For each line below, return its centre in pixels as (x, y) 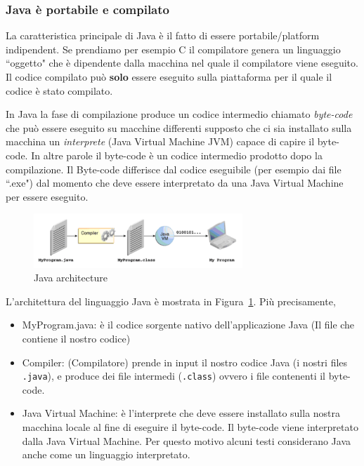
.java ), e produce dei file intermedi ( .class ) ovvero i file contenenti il (174, 376)
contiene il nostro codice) (76, 338)
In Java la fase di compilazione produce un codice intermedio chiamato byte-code (179, 114)
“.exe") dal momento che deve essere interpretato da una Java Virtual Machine (175, 183)
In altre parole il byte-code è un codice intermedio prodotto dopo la (177, 155)
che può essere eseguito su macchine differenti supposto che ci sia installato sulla (179, 127)
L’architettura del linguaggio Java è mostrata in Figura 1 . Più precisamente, (171, 301)
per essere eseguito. (47, 196)
